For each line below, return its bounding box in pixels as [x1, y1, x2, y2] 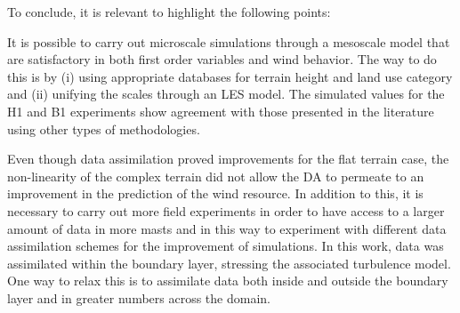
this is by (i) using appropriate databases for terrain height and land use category [7, 67, 453, 85]
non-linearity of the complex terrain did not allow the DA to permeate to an [7, 166, 424, 185]
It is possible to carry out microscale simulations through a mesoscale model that [7, 32, 450, 51]
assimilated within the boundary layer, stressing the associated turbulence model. [7, 253, 451, 272]
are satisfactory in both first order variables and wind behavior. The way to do [7, 50, 437, 68]
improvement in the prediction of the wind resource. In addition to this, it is [7, 184, 424, 203]
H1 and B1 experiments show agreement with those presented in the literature [7, 101, 434, 120]
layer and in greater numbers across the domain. [7, 288, 270, 307]
